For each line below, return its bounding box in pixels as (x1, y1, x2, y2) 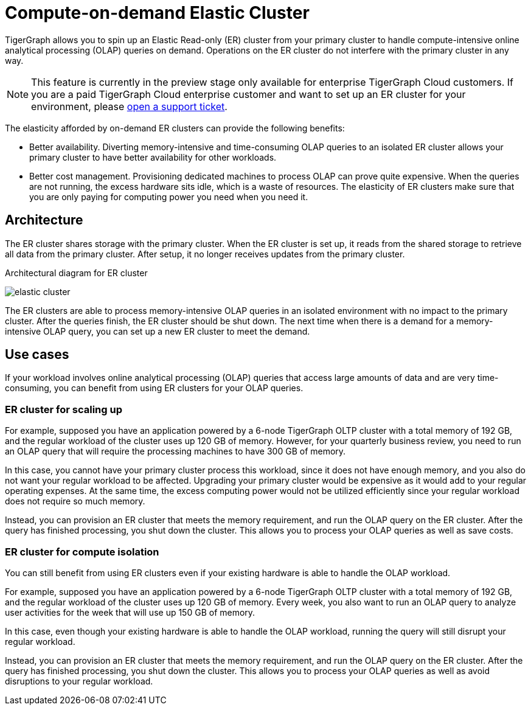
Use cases (5, 347, 69, 363)
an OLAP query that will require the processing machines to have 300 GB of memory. (5, 446, 346, 457)
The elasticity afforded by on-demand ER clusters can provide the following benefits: (5, 122, 345, 133)
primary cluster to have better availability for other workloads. (29, 151, 277, 162)
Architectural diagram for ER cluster (5, 267, 148, 278)
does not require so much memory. (5, 496, 145, 507)
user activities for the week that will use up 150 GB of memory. (5, 607, 255, 618)
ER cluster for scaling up (5, 403, 123, 416)
